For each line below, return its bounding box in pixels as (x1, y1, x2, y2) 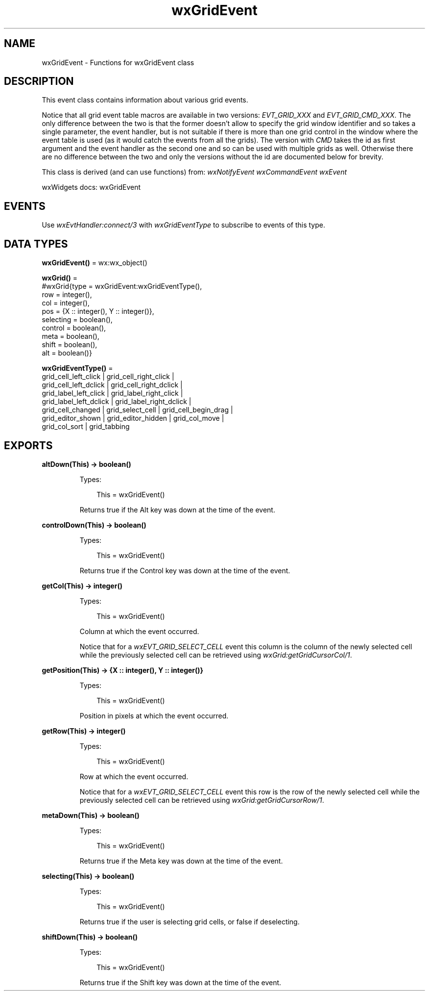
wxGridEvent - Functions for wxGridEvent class (42, 58, 194, 67)
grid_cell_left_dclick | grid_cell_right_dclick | (42, 381, 183, 389)
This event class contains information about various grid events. (42, 96, 248, 104)
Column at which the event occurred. (79, 627, 199, 636)
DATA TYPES (4, 237, 68, 250)
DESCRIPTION (4, 75, 74, 88)
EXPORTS (4, 439, 53, 452)
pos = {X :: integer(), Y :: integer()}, (42, 307, 154, 316)
